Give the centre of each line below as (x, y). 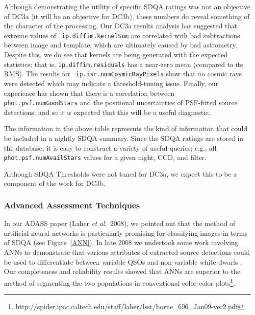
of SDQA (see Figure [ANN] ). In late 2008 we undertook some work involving (121, 242)
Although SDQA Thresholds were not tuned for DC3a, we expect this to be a (121, 173)
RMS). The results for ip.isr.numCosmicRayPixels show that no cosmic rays (123, 74)
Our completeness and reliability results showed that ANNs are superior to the (122, 271)
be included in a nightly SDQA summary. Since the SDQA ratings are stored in (124, 138)
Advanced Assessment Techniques (72, 205)
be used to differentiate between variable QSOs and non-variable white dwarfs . (123, 261)
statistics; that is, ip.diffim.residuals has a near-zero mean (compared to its (124, 64)
